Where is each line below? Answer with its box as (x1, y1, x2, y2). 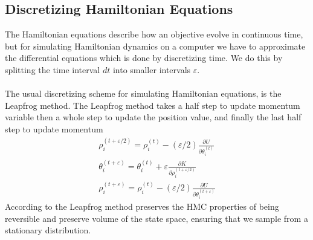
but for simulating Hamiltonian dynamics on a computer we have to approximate (5, 39, 306, 52)
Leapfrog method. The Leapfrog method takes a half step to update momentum (5, 99, 300, 111)
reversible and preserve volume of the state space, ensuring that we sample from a (5, 212, 308, 224)
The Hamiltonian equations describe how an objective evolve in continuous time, (5, 28, 303, 41)
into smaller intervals (112, 63, 191, 76)
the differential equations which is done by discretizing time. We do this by (5, 51, 283, 64)
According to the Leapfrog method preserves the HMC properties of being (5, 199, 279, 212)
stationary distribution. (5, 224, 91, 236)
